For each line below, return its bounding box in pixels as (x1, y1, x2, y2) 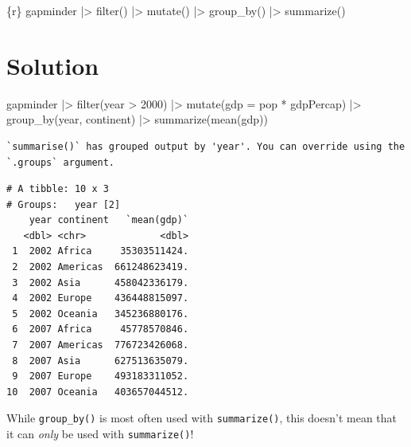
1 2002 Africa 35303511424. (12, 245, 189, 257)
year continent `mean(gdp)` (29, 214, 189, 226)
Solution (6, 49, 99, 81)
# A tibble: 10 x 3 (6, 183, 109, 195)
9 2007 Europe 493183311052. (12, 371, 189, 382)
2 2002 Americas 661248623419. (12, 261, 189, 273)
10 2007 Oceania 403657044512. (6, 386, 189, 398)
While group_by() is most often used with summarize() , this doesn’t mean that (6, 410, 397, 426)
